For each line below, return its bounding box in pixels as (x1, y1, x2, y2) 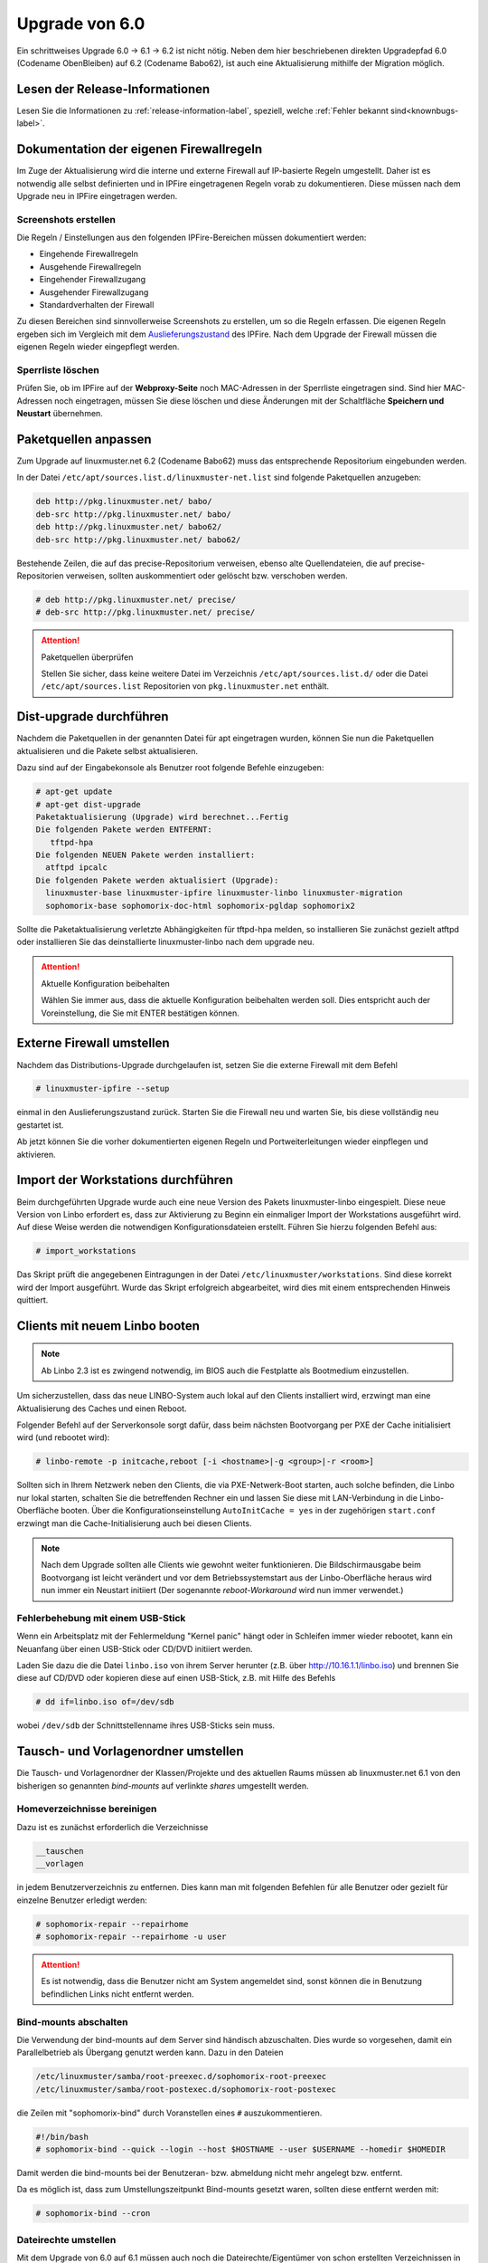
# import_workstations (35, 1246, 136, 1256)
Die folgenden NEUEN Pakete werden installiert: (35, 850, 256, 860)
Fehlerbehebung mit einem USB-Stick (16, 1611, 186, 1624)
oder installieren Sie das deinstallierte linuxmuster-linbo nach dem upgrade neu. (16, 937, 315, 948)
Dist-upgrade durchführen (16, 709, 169, 724)
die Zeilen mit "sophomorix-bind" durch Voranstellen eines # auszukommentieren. (16, 2107, 323, 2118)
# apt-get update (35, 787, 113, 797)
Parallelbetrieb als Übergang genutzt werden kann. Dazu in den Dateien (16, 2047, 284, 2058)
